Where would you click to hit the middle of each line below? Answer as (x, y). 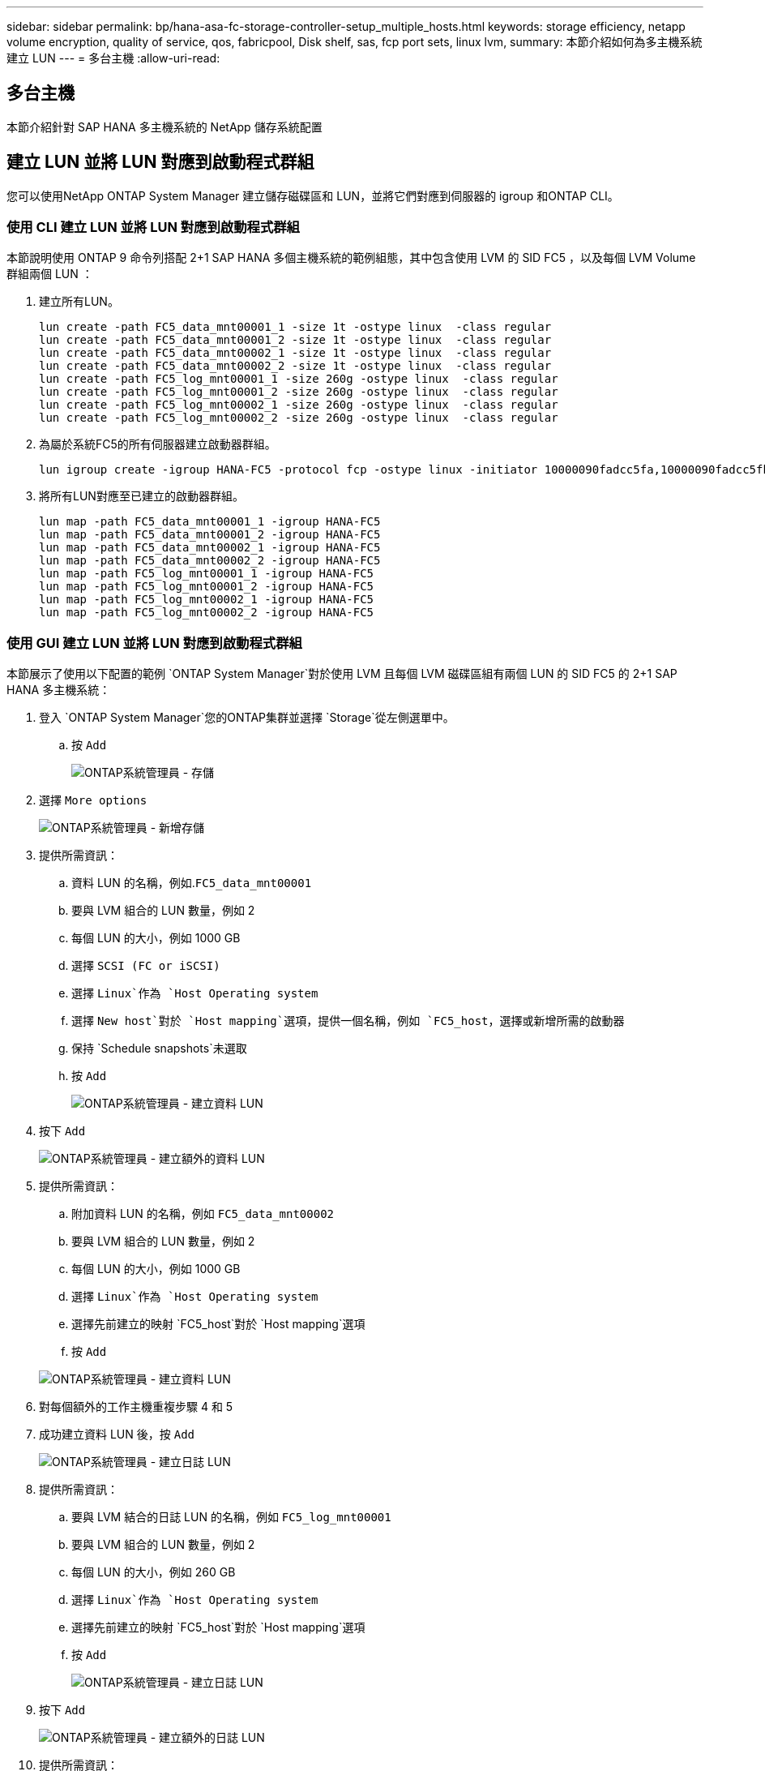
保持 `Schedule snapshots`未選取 (159, 1048)
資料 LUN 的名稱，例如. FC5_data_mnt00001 (192, 883)
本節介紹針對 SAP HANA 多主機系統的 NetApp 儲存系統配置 (165, 126)
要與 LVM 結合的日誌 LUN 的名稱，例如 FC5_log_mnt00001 (231, 1517)
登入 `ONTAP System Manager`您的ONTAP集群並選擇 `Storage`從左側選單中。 (247, 718)
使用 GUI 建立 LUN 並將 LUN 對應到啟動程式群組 (154, 643)
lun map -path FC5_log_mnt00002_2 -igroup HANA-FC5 (207, 613)
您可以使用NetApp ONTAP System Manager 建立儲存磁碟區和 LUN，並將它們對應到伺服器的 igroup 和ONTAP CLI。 (313, 195)
